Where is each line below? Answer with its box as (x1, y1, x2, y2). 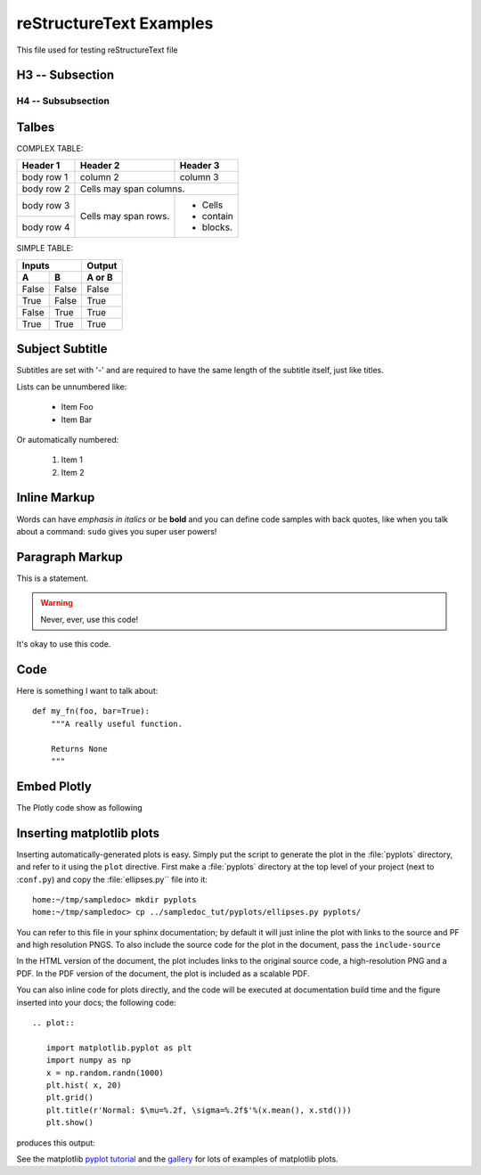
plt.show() (45, 1118, 94, 1128)
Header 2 (79, 159, 120, 172)
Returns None (50, 744, 108, 754)
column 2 (79, 171, 119, 184)
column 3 (179, 171, 219, 184)
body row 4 (21, 221, 70, 233)
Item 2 (61, 467, 85, 477)
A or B (86, 271, 113, 283)
